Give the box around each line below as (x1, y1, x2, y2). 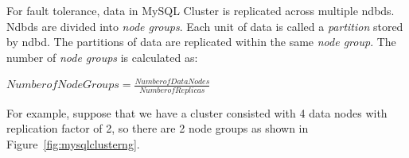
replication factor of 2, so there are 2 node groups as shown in (6, 120, 309, 137)
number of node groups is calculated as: (6, 48, 198, 65)
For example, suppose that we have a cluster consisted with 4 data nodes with (6, 104, 388, 121)
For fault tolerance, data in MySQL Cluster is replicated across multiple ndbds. (6, 2, 395, 18)
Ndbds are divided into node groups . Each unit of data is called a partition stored (6, 17, 403, 34)
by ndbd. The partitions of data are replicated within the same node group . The (6, 33, 396, 50)
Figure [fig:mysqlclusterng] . (6, 135, 140, 152)
